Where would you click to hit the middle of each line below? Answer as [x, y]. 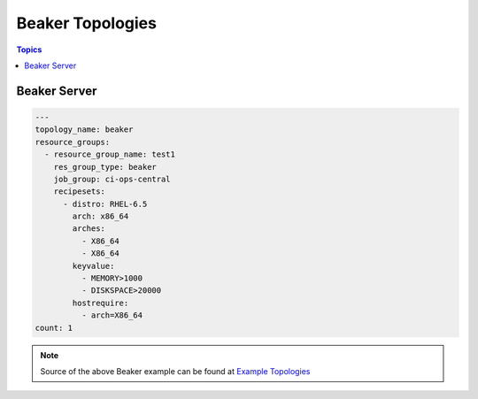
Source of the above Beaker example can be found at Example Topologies [175, 371]
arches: [89, 229]
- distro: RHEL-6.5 [105, 204]
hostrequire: [100, 303]
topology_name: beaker [84, 130]
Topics [29, 50]
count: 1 [54, 328]
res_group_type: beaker [105, 167]
